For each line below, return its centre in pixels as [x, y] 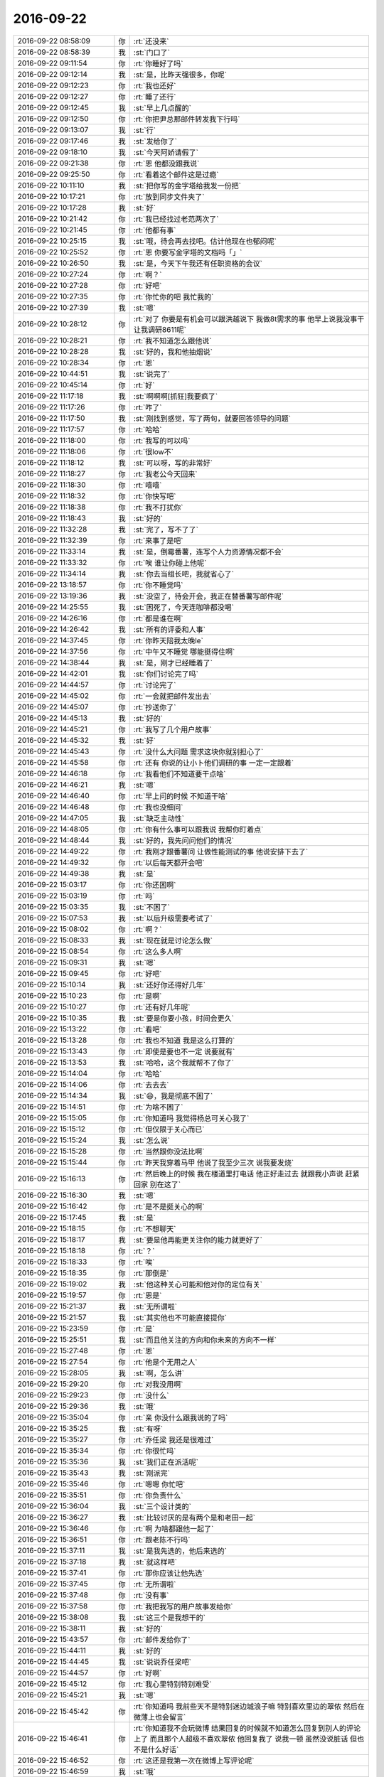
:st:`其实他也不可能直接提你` [180, 1317]
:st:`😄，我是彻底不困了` [173, 1096]
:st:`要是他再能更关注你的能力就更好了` [198, 1240]
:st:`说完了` [152, 374]
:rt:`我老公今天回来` [165, 474]
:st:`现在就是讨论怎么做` [173, 940]
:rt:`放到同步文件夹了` [169, 197]
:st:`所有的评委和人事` [170, 629]
